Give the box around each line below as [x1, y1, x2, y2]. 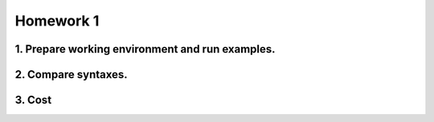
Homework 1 [14, 12, 100, 30]
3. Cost [14, 93, 52, 107]
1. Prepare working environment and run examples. [14, 42, 276, 56]
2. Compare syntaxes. [14, 68, 128, 81]
